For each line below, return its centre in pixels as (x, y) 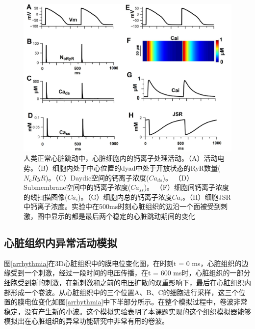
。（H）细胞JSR (207, 196)
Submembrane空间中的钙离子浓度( (77, 187)
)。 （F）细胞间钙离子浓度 (186, 187)
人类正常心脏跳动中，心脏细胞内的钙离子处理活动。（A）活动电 (124, 158)
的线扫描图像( (46, 196)
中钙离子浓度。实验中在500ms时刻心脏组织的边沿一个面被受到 (122, 206)
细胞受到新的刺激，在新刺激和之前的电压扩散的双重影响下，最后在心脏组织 (124, 282)
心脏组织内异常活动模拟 (61, 242)
